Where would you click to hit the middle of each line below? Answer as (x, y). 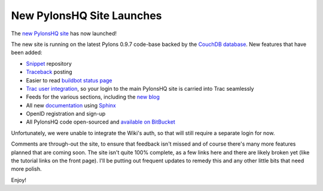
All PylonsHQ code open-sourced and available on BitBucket (101, 122)
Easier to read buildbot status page (69, 80)
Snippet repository (49, 63)
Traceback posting (49, 72)
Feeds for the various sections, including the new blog (93, 97)
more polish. (26, 169)
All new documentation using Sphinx (71, 105)
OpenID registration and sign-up (66, 114)
